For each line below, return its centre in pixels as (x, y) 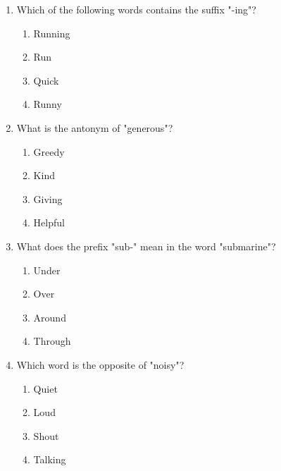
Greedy (49, 151)
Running (52, 33)
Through (52, 341)
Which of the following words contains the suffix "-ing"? (136, 9)
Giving (48, 198)
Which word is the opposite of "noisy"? (100, 364)
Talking (50, 459)
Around (50, 317)
